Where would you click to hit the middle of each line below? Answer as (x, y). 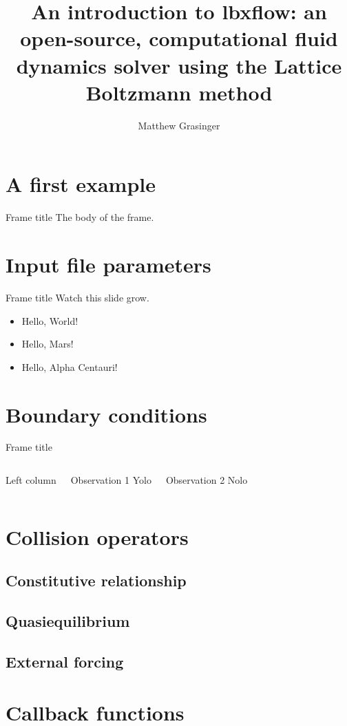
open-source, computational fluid (179, 38)
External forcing (65, 661)
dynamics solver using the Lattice (179, 65)
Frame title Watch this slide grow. (77, 297)
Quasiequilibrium (68, 621)
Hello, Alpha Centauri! (70, 366)
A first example (81, 184)
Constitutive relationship (96, 580)
